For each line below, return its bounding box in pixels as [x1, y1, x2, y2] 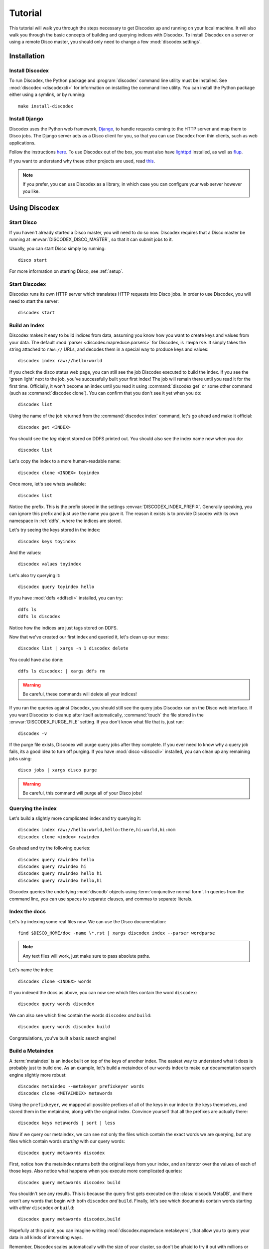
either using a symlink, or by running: [9, 91, 86, 97]
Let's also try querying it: [9, 572, 61, 578]
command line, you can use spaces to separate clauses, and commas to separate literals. [9, 896, 193, 902]
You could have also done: [9, 656, 64, 662]
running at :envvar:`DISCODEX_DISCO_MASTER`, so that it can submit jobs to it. [9, 236, 173, 242]
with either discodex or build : [9, 1205, 75, 1211]
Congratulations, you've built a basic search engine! [9, 1035, 116, 1041]
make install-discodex [18, 103, 74, 109]
